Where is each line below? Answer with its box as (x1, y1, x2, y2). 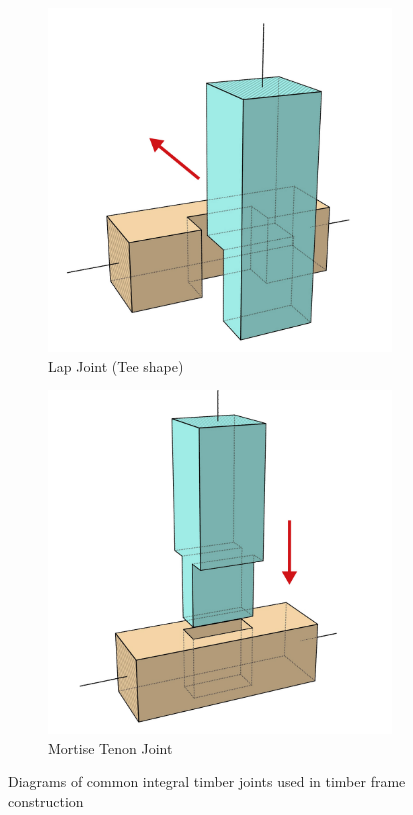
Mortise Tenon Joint (48, 737, 173, 758)
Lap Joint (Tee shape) (48, 355, 184, 376)
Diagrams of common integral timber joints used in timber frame (8, 771, 406, 792)
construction (8, 790, 84, 811)
